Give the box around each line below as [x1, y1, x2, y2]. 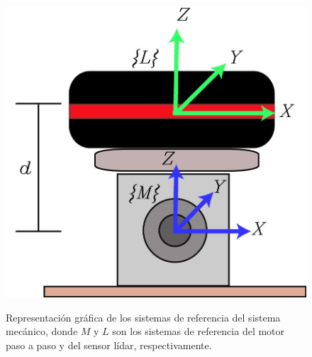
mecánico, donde [6, 324, 78, 339]
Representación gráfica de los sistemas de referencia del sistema [6, 309, 281, 324]
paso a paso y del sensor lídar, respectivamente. [6, 337, 212, 352]
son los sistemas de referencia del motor [112, 324, 285, 339]
